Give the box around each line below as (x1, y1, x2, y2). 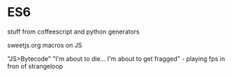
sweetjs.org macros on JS (7, 41, 82, 49)
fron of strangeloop (7, 62, 64, 70)
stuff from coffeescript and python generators (7, 27, 140, 36)
